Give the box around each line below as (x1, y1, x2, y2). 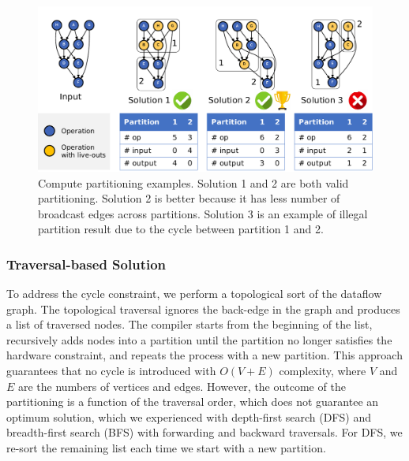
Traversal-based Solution (6, 254, 167, 273)
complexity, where (279, 362, 366, 379)
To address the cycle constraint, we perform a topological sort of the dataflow (6, 285, 382, 302)
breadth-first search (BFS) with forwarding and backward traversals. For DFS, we (6, 424, 403, 441)
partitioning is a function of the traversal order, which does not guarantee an (6, 393, 379, 410)
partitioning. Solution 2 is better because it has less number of (38, 190, 340, 206)
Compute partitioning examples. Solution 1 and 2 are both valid (38, 174, 349, 191)
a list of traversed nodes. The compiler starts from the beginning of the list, (6, 316, 373, 333)
